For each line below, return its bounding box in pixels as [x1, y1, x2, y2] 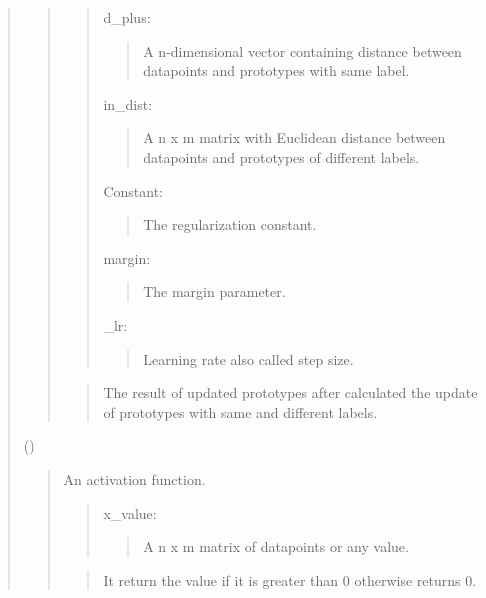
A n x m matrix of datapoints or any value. [143, 536, 409, 557]
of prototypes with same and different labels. [103, 401, 378, 422]
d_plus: [103, 7, 151, 27]
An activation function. [63, 468, 206, 489]
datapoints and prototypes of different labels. [143, 146, 420, 167]
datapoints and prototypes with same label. [143, 60, 410, 81]
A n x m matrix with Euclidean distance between [143, 127, 446, 148]
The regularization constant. [143, 214, 317, 235]
